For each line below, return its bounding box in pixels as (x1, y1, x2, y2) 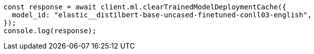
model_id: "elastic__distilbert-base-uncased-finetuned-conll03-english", (12, 11, 312, 19)
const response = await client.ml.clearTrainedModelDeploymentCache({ (4, 3, 286, 11)
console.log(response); (4, 27, 97, 35)
